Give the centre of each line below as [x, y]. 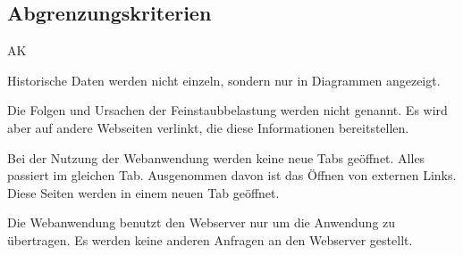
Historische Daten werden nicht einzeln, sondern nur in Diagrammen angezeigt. [224, 80]
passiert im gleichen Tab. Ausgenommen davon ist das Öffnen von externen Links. [232, 175]
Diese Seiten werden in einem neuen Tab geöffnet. [143, 192]
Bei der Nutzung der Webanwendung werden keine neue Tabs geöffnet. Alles [216, 157]
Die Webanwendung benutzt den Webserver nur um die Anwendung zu [202, 222]
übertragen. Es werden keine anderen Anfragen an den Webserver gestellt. [210, 239]
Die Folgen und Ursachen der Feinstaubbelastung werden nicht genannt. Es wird [227, 110]
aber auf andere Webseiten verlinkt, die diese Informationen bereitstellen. [208, 127]
